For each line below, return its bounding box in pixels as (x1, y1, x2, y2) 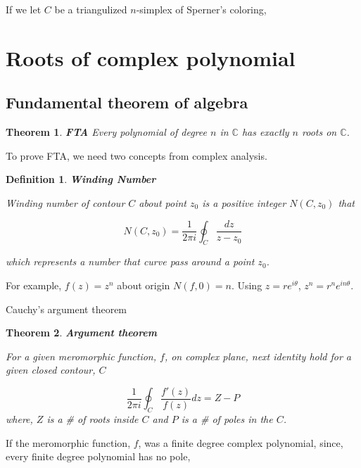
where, (6, 412, 33, 426)
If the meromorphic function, (6, 435, 131, 450)
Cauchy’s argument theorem (6, 301, 127, 316)
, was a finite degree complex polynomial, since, (138, 435, 343, 450)
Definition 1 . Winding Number (6, 172, 156, 186)
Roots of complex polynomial (6, 43, 296, 72)
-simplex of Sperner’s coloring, (136, 2, 267, 16)
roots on (301, 125, 337, 139)
